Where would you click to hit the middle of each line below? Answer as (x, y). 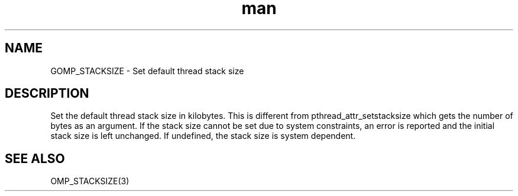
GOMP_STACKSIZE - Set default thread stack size (147, 71)
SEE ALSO (35, 158)
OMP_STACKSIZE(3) (90, 181)
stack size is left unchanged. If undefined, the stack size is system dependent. (203, 136)
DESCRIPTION (47, 94)
